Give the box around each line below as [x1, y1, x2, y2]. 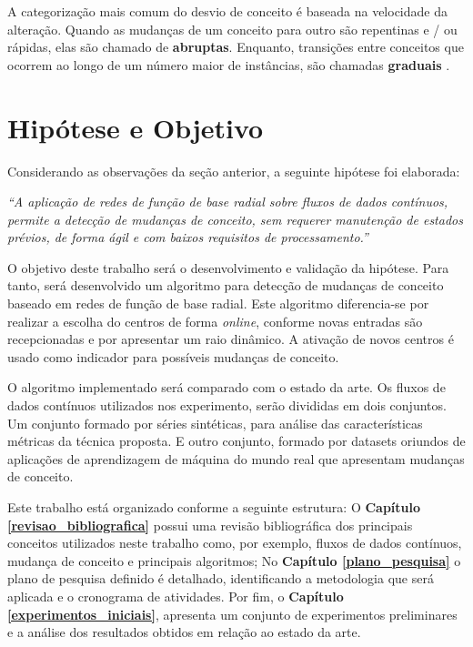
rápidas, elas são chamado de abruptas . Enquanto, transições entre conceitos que [7, 37, 464, 56]
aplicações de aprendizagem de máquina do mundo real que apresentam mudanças [7, 449, 465, 468]
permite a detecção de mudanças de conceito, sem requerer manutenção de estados [7, 209, 463, 228]
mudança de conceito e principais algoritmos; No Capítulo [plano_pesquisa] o [7, 551, 461, 570]
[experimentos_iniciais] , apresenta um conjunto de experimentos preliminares [7, 604, 458, 623]
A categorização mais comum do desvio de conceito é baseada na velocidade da [7, 2, 448, 20]
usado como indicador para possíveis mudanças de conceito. [7, 347, 339, 366]
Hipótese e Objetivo [7, 108, 264, 146]
